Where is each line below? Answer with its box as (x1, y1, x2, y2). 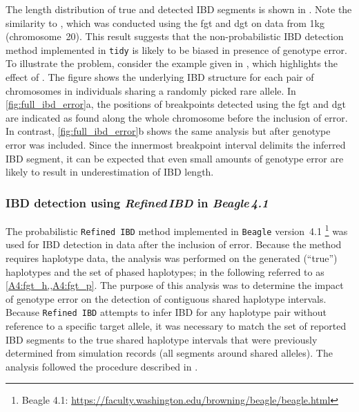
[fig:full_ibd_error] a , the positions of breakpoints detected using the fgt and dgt (6, 97, 346, 111)
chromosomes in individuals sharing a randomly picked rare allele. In (6, 83, 296, 97)
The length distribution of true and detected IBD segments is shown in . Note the (6, 2, 352, 16)
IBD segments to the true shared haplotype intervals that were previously (6, 332, 318, 346)
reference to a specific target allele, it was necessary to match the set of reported (6, 318, 347, 333)
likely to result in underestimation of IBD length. (6, 165, 214, 179)
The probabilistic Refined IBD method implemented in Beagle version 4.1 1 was (6, 222, 348, 238)
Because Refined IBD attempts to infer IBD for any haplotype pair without (6, 305, 327, 319)
